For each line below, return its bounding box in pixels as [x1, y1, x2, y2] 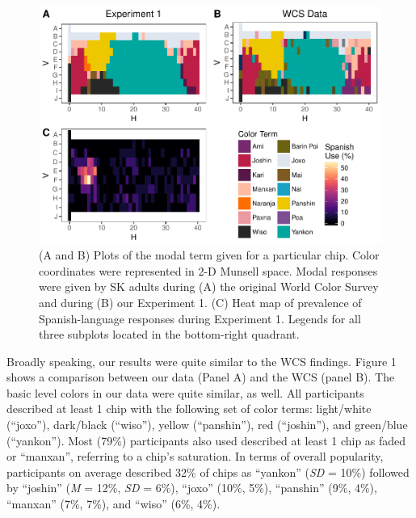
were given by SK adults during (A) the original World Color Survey [39, 278, 379, 295]
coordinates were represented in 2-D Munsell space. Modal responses [39, 262, 378, 279]
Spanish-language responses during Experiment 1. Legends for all [39, 310, 361, 326]
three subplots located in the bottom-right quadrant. [39, 326, 300, 343]
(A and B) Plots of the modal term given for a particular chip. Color [39, 246, 380, 263]
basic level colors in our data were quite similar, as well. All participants [6, 384, 364, 401]
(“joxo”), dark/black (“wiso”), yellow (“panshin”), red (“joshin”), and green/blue [6, 416, 408, 433]
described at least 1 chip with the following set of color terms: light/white [6, 400, 372, 417]
